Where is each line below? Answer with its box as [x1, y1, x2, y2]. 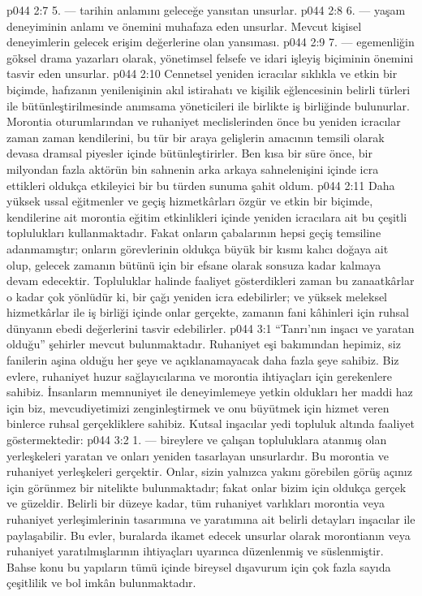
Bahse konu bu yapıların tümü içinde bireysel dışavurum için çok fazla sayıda [6, 558, 391, 575]
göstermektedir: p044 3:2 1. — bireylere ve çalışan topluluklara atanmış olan [6, 431, 387, 448]
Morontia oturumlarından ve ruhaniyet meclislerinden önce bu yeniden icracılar [6, 113, 401, 130]
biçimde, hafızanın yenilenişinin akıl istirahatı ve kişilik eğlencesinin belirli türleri [6, 80, 411, 97]
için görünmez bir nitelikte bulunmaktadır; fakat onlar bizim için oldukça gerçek [6, 478, 407, 495]
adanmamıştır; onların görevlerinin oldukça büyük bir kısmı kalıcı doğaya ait [6, 240, 389, 257]
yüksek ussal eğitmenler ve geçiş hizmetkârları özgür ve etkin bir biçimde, [6, 192, 373, 209]
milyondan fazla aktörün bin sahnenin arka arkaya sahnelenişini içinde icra [6, 160, 379, 177]
